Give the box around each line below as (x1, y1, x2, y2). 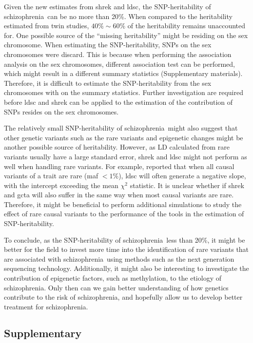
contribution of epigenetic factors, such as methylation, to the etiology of (4, 273, 221, 283)
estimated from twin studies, (4, 20, 89, 31)
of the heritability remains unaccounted (127, 20, 246, 31)
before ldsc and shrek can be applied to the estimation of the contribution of (4, 96, 233, 107)
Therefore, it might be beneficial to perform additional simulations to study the (4, 199, 242, 209)
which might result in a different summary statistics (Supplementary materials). (4, 68, 243, 78)
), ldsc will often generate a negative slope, (118, 171, 246, 181)
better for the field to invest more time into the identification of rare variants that (4, 244, 249, 254)
